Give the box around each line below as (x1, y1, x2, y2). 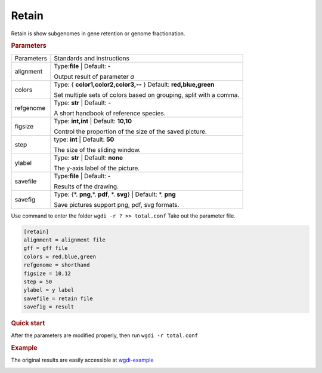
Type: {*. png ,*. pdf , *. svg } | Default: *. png (54, 190, 176, 198)
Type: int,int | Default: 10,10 (54, 117, 132, 125)
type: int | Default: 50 (54, 135, 114, 143)
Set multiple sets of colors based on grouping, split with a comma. (54, 90, 240, 99)
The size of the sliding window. (54, 145, 141, 154)
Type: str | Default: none (54, 153, 123, 161)
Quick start (11, 319, 45, 328)
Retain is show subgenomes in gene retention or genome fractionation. (11, 30, 185, 37)
